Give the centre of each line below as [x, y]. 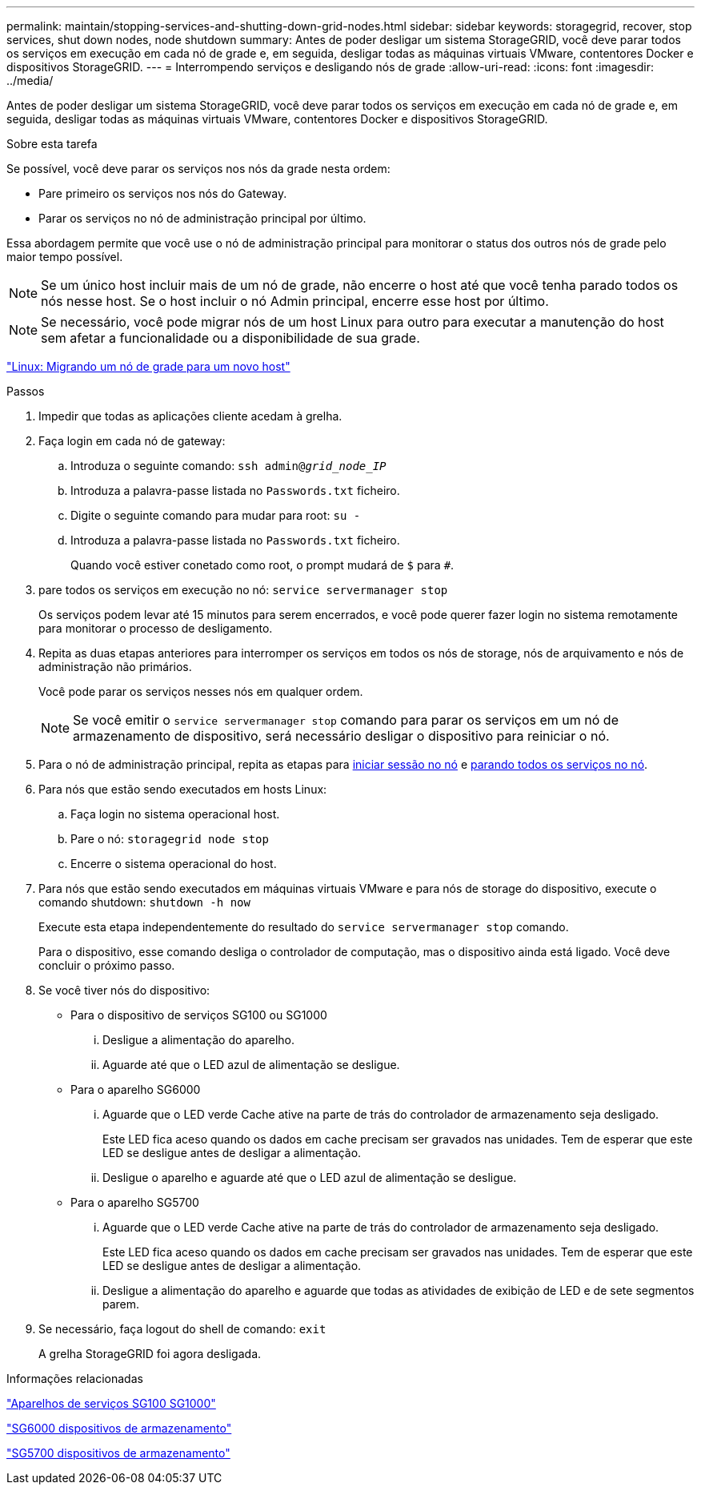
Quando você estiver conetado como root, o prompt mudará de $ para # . [262, 565]
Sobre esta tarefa [52, 144]
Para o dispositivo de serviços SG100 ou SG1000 [199, 1015]
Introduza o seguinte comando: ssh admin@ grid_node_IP [228, 466]
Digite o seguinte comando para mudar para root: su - [216, 515]
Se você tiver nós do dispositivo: [124, 990]
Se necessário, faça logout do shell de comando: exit [182, 1329]
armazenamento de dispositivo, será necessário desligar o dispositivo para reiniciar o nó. [341, 736]
